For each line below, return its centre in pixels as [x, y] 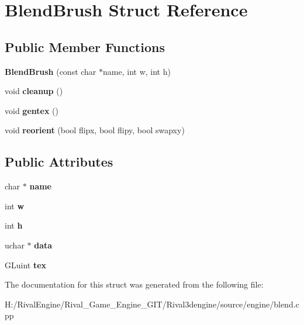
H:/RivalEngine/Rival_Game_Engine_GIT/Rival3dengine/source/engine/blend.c [152, 304]
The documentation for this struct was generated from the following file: [134, 284]
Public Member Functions [85, 46]
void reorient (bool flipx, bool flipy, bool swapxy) [95, 130]
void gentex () [32, 110]
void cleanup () [34, 91]
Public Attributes [59, 162]
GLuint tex [26, 265]
